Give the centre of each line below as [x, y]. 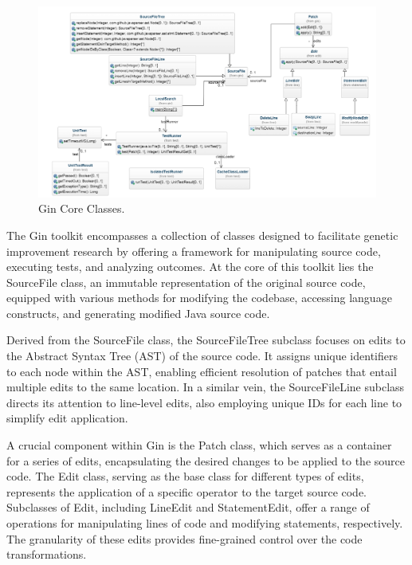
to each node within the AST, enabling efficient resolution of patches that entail [202, 371]
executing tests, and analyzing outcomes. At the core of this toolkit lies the [190, 267]
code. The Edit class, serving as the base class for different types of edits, [185, 476]
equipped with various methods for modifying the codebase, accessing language [199, 298]
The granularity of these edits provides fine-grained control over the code [184, 538]
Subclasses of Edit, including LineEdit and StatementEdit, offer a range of [188, 507]
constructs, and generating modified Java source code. [138, 313]
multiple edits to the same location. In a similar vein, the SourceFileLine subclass [206, 387]
